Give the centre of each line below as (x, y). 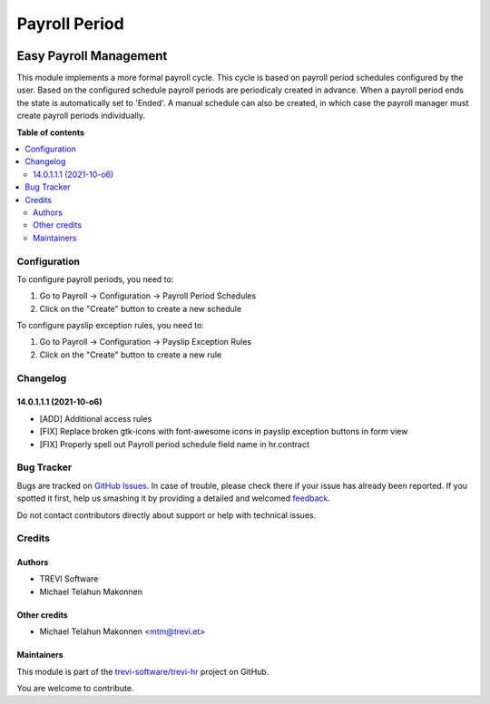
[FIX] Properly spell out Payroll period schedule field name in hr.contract (175, 444)
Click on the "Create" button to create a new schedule (141, 308)
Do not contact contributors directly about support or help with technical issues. (167, 515)
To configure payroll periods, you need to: (95, 279)
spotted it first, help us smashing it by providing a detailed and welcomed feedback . (174, 498)
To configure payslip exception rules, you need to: (110, 326)
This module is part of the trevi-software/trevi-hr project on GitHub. (143, 671)
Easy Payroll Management (92, 56)
